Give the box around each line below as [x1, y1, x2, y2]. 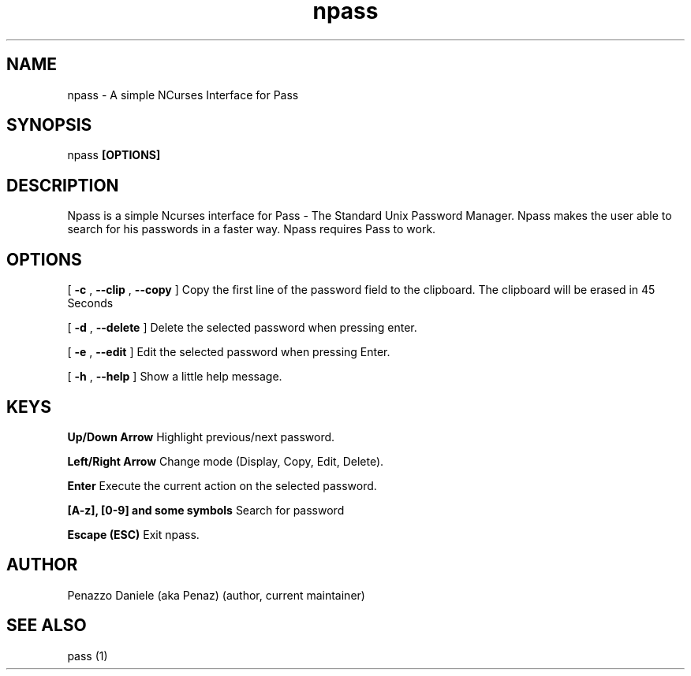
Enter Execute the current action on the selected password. [67, 478, 377, 492]
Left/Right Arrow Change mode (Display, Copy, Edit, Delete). [67, 454, 384, 468]
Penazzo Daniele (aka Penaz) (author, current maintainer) [67, 588, 365, 602]
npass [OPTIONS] [67, 148, 161, 162]
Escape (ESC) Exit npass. [67, 527, 200, 541]
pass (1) [67, 648, 108, 663]
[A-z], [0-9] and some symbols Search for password [67, 503, 345, 517]
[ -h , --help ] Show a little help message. [67, 370, 282, 384]
